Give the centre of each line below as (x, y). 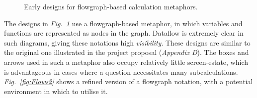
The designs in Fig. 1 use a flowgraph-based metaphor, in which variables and (123, 23)
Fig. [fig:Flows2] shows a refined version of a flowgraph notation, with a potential (128, 81)
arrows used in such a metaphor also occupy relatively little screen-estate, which (126, 62)
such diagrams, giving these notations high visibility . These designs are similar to (127, 42)
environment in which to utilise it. (56, 91)
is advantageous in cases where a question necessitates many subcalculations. (121, 72)
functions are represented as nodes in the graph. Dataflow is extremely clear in (124, 33)
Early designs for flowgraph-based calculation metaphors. (111, 6)
